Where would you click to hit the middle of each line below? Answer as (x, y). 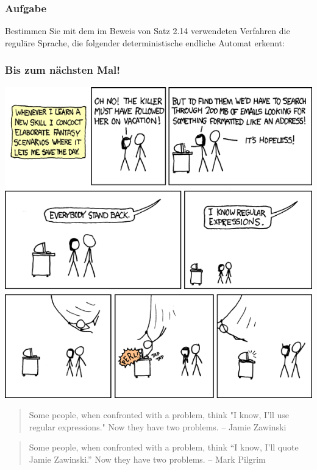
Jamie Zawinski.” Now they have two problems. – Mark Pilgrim (147, 459)
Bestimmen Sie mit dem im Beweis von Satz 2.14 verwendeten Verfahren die (148, 31)
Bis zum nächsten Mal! (62, 70)
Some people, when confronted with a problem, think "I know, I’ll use (159, 415)
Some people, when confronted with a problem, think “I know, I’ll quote (164, 447)
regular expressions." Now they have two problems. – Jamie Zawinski (158, 426)
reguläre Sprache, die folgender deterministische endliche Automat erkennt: (145, 42)
